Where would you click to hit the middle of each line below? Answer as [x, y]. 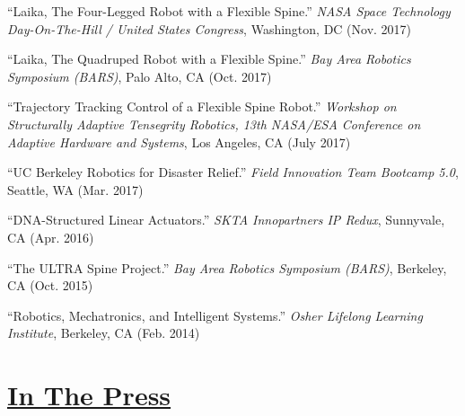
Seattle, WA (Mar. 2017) [75, 189]
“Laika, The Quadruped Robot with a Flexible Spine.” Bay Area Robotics [209, 59]
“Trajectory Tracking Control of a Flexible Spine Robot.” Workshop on [202, 106]
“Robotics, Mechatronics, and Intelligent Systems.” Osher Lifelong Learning [215, 315]
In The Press [89, 395]
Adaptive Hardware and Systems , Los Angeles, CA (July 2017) [179, 142]
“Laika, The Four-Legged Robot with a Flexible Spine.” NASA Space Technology [229, 11]
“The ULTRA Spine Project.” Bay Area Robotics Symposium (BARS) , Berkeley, [227, 267]
